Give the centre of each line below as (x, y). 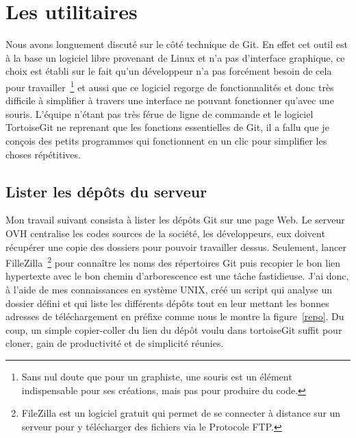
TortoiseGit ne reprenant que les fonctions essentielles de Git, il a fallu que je (167, 127)
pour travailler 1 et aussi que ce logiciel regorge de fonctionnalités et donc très (170, 86)
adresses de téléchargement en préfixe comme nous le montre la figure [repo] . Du (175, 316)
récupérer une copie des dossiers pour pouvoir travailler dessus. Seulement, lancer (176, 246)
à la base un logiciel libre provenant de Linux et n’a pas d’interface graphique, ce (175, 57)
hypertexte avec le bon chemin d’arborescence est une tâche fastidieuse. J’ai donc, (177, 276)
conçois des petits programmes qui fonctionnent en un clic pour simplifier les (166, 140)
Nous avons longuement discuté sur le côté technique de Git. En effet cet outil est (177, 44)
